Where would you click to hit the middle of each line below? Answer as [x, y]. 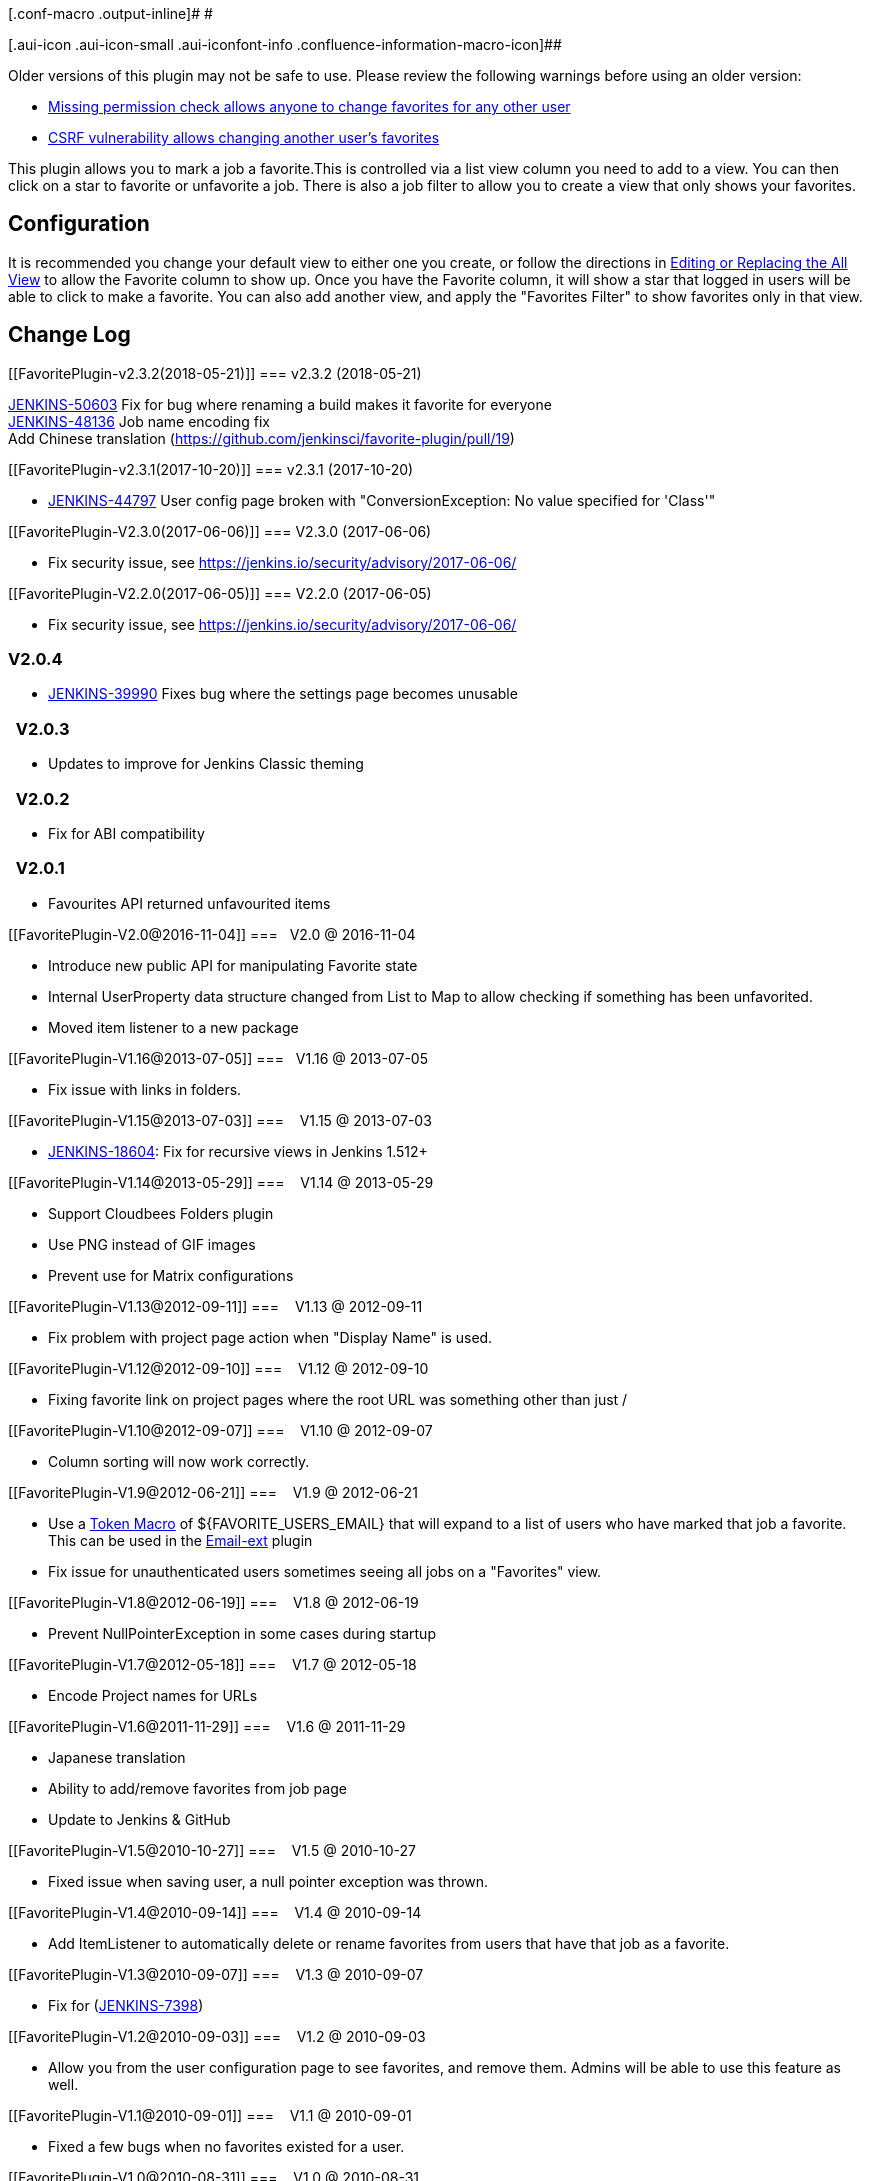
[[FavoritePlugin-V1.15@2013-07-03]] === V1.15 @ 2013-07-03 [220, 1120]
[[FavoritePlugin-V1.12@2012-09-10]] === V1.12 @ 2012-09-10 [218, 1368]
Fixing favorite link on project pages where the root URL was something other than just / [338, 1399]
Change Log [69, 335]
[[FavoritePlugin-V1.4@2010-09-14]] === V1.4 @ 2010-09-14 [215, 1912]
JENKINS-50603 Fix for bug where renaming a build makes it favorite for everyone [280, 404]
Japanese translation [117, 1757]
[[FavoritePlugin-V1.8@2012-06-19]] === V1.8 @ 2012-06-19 [213, 1602]
